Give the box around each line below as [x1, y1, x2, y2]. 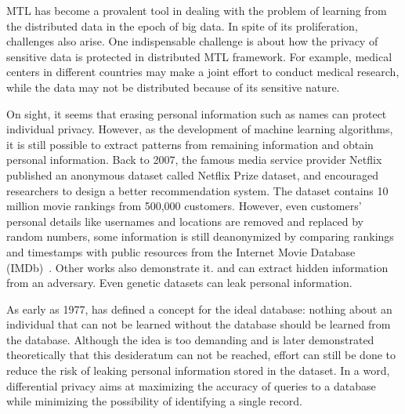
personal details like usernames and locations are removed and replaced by [6, 212, 363, 229]
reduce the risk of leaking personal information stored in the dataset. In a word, [6, 362, 390, 379]
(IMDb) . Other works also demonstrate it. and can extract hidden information [6, 259, 389, 275]
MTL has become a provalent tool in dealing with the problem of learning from [6, 2, 387, 18]
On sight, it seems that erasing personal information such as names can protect [6, 105, 387, 122]
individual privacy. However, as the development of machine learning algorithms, [6, 121, 393, 137]
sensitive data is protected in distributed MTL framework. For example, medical [6, 48, 392, 64]
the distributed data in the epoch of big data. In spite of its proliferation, [6, 17, 358, 34]
